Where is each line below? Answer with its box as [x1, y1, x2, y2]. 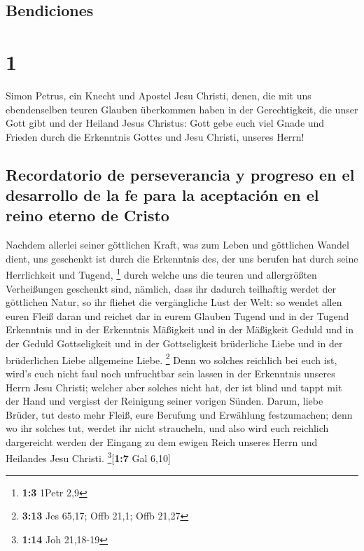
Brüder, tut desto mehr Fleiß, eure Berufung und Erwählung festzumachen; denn [6, 407, 353, 421]
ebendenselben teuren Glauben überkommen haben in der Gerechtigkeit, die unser [6, 102, 358, 116]
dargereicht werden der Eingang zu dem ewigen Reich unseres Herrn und [6, 434, 318, 449]
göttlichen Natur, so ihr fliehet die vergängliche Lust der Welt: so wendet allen [6, 295, 342, 309]
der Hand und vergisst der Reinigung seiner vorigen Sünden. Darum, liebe [6, 393, 323, 408]
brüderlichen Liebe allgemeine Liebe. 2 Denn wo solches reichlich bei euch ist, [6, 350, 337, 367]
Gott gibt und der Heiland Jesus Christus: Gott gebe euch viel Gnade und [6, 116, 325, 130]
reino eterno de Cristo [6, 204, 169, 226]
